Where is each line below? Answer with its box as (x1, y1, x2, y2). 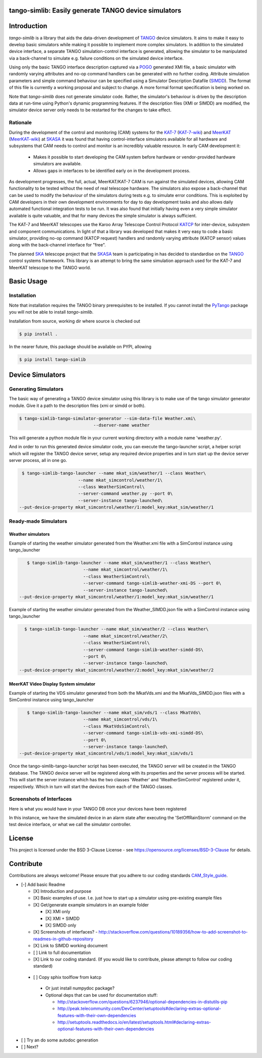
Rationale (9, 119, 32, 126)
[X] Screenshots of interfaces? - (33, 929, 98, 935)
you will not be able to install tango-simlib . (9, 309, 94, 315)
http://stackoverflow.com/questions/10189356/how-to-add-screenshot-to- (98, 929, 248, 935)
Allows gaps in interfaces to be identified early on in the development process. (33, 168, 191, 174)
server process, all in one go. (9, 458, 67, 463)
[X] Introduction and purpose (33, 888, 92, 894)
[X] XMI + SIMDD (45, 916, 80, 921)
